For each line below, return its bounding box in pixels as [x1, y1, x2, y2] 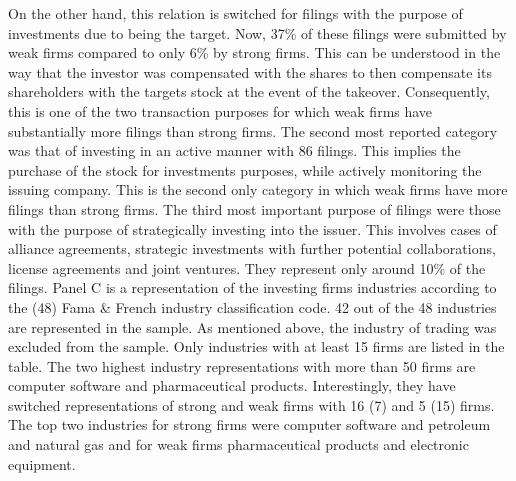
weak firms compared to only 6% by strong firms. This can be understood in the [8, 42, 501, 63]
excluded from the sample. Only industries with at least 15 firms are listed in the [8, 336, 505, 357]
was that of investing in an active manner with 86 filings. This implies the [8, 140, 461, 161]
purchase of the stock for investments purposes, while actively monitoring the [8, 159, 482, 180]
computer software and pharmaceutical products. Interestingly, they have [8, 375, 456, 396]
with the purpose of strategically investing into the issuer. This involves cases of [8, 218, 497, 239]
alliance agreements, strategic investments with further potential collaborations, [8, 238, 496, 259]
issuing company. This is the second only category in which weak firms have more [8, 179, 508, 200]
